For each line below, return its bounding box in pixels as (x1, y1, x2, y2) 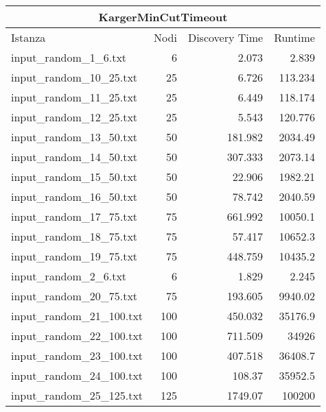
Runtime (274, 29, 315, 45)
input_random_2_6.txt (11, 268, 127, 284)
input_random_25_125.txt (11, 387, 143, 403)
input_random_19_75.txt (11, 248, 138, 264)
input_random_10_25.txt (11, 69, 138, 85)
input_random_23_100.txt (11, 348, 143, 363)
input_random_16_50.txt (11, 189, 138, 204)
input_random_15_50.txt (11, 169, 138, 184)
